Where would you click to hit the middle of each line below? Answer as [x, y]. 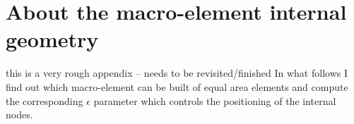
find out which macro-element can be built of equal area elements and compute [177, 86]
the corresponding [45, 100]
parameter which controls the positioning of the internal [215, 100]
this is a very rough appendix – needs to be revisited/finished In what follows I [177, 73]
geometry [52, 39]
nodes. [19, 114]
